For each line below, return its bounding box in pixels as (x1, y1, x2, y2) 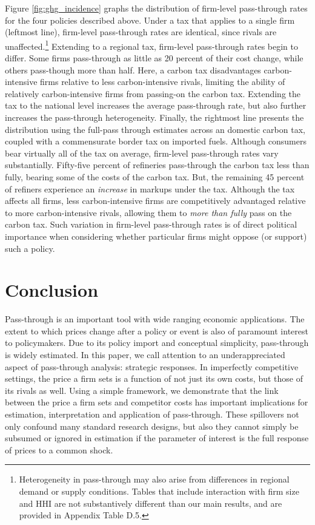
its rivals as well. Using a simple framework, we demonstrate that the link (5, 384, 279, 396)
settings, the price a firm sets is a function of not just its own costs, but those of (5, 372, 303, 385)
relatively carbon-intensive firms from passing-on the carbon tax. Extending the (5, 87, 301, 100)
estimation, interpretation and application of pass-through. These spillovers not (5, 408, 299, 420)
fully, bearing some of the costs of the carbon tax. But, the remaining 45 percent (5, 170, 305, 183)
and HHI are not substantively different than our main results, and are (19, 496, 282, 509)
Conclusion (5, 277, 99, 302)
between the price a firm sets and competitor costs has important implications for (5, 396, 308, 408)
